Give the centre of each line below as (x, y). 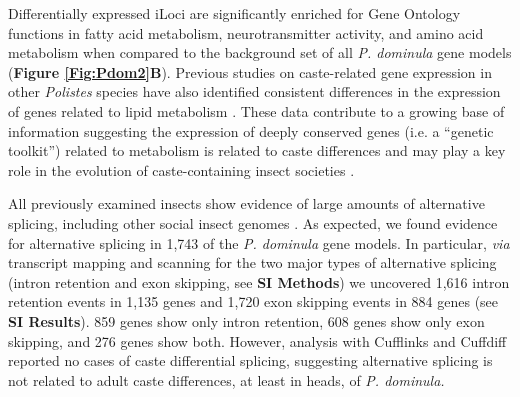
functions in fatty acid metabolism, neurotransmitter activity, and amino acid (246, 32)
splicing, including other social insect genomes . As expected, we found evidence (253, 222)
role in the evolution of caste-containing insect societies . (181, 169)
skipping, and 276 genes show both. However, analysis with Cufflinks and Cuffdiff (257, 340)
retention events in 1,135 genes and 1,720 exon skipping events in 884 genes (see (253, 301)
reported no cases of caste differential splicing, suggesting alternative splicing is (250, 360)
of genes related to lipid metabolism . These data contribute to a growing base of (256, 110)
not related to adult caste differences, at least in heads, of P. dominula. (226, 379)
